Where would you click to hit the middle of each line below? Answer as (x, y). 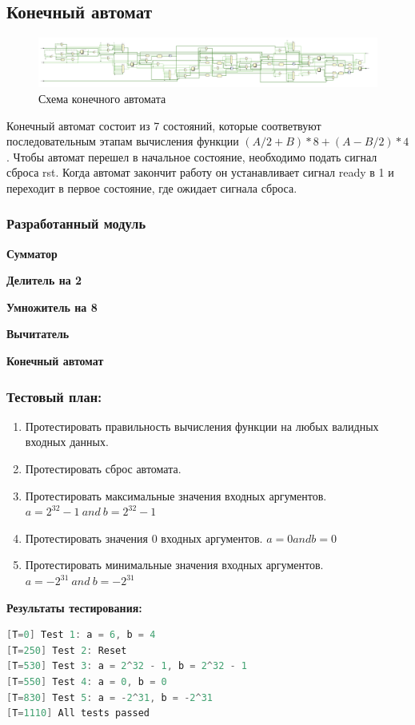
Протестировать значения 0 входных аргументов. (144, 538)
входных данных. (67, 442)
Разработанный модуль (76, 223)
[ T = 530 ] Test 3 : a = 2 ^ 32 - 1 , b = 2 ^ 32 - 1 (127, 666)
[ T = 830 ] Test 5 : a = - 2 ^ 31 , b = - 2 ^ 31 (110, 697)
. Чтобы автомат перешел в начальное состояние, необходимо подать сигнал (192, 156)
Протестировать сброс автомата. (103, 469)
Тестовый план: (54, 396)
